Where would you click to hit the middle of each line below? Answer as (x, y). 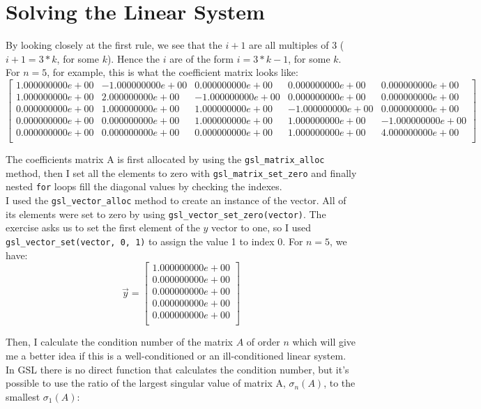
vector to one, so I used (261, 227)
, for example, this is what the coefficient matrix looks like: (173, 72)
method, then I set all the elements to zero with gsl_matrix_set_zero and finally (181, 172)
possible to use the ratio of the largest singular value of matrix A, (146, 383)
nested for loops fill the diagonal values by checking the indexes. (144, 186)
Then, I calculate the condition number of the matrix (119, 342)
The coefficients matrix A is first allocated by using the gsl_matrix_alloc (165, 159)
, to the (339, 383)
